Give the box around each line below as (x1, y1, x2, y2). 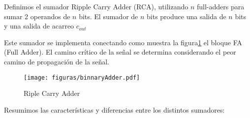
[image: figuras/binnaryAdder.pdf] (24, 74, 140, 81)
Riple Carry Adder (24, 88, 80, 98)
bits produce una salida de (147, 11, 226, 21)
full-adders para (196, 1, 245, 11)
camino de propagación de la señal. (4, 56, 110, 66)
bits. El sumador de (79, 11, 138, 21)
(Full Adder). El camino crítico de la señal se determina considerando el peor (4, 47, 236, 57)
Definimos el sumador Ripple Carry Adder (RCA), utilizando (4, 1, 188, 11)
